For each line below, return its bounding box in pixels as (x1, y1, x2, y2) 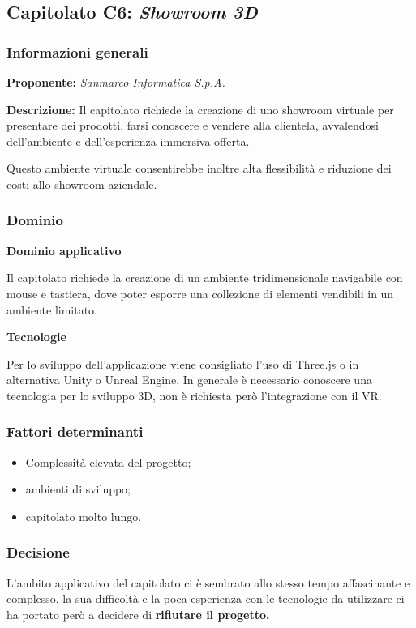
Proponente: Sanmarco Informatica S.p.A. (6, 74, 225, 90)
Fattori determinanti (6, 421, 144, 442)
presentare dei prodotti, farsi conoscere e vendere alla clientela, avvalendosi (6, 117, 380, 134)
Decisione (6, 542, 70, 562)
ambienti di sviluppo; (25, 481, 131, 498)
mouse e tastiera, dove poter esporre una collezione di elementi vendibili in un (6, 284, 394, 301)
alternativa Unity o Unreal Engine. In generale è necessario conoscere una (6, 371, 372, 388)
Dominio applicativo (6, 241, 122, 258)
